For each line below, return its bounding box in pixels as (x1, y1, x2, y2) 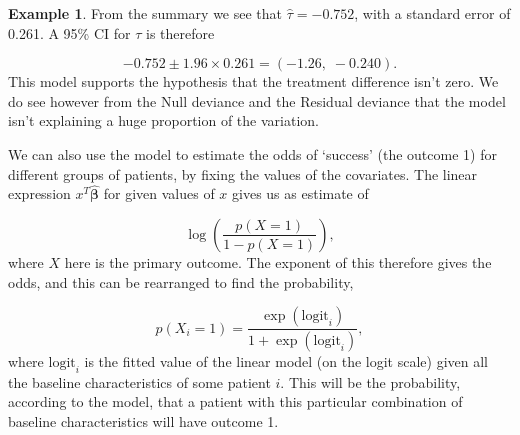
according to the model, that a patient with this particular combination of (8, 391, 463, 412)
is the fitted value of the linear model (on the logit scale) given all (84, 351, 489, 372)
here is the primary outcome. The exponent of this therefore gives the (64, 251, 492, 272)
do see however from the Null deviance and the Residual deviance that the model (8, 90, 506, 111)
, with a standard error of (354, 3, 511, 23)
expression (8, 183, 71, 204)
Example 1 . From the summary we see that (8, 3, 283, 23)
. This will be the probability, (280, 371, 461, 392)
